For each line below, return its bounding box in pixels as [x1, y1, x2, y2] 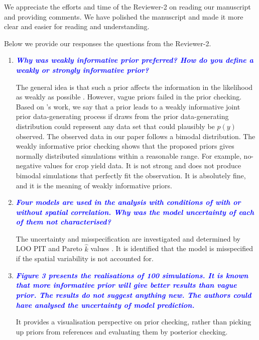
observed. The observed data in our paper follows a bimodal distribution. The [16, 131, 255, 141]
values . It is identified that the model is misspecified [90, 243, 253, 254]
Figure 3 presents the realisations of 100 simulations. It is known [16, 270, 248, 280]
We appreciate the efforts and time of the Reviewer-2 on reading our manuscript [4, 2, 251, 12]
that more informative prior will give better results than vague [16, 280, 237, 290]
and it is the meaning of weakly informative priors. [16, 180, 172, 190]
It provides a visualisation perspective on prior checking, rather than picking [16, 316, 251, 327]
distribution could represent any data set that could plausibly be [16, 121, 215, 131]
